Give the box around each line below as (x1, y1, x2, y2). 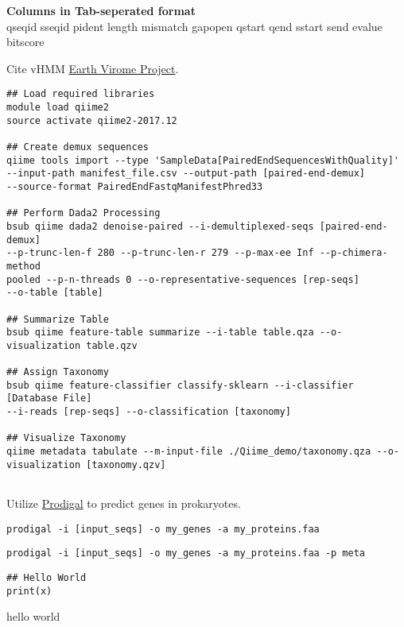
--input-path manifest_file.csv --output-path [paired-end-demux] (6, 168, 366, 180)
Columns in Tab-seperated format (6, 2, 196, 18)
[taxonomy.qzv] (86, 459, 166, 470)
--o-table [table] (6, 287, 103, 299)
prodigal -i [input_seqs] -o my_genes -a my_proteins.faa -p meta (6, 548, 366, 559)
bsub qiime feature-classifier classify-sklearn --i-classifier (6, 379, 354, 391)
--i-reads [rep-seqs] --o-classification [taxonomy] (6, 406, 291, 418)
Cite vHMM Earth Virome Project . (6, 60, 179, 76)
